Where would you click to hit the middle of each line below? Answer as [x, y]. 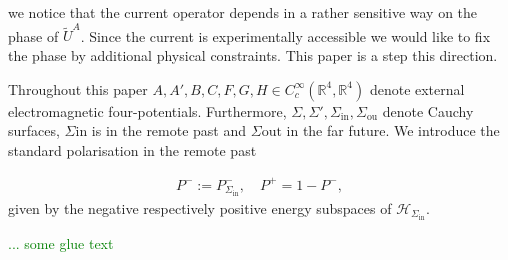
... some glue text [61, 243]
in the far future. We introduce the [393, 130]
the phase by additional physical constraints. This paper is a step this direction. [253, 54]
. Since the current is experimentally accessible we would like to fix [285, 35]
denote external [417, 88]
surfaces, [34, 130]
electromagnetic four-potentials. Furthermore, [147, 110]
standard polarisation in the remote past [132, 149]
